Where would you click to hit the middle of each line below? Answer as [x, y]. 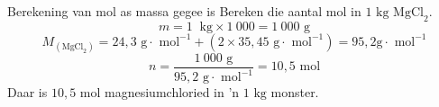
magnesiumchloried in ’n [172, 92]
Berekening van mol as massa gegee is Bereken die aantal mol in [184, 11]
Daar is [27, 92]
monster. [295, 92]
